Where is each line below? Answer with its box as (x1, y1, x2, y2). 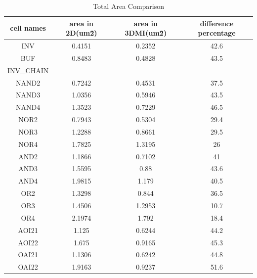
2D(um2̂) (66, 28, 97, 38)
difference (200, 18, 234, 28)
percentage (198, 28, 236, 38)
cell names (10, 23, 46, 33)
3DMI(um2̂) (125, 28, 167, 38)
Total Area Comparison (92, 1, 165, 11)
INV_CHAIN (7, 65, 49, 75)
